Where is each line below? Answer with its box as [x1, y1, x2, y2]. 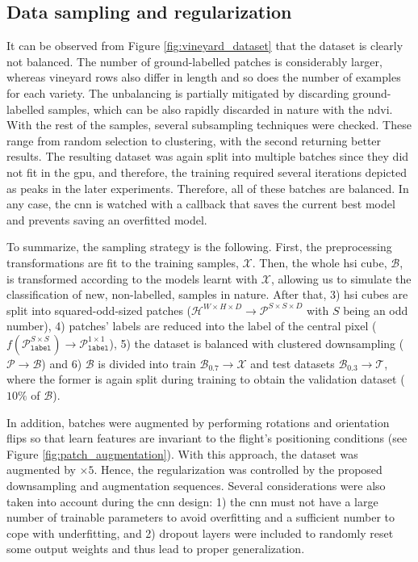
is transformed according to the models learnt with [6, 270, 258, 287]
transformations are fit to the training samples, [6, 254, 239, 271]
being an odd [343, 301, 408, 318]
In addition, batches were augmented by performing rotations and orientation [6, 413, 390, 430]
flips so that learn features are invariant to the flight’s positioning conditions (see [6, 430, 408, 447]
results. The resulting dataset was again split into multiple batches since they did [6, 148, 409, 165]
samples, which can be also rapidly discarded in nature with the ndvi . [48, 100, 393, 117]
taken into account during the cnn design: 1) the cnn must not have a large [6, 493, 378, 510]
